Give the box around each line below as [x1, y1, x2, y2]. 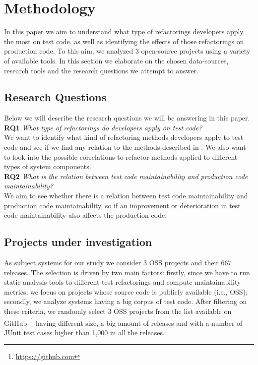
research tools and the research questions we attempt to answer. [4, 65, 198, 75]
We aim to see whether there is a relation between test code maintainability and [4, 190, 248, 201]
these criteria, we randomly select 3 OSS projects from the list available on [4, 306, 232, 316]
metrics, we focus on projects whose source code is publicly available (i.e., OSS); [4, 286, 248, 297]
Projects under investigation [4, 234, 152, 249]
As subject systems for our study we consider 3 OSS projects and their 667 [4, 257, 232, 268]
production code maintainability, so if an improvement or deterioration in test [4, 200, 241, 210]
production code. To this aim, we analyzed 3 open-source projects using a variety [4, 46, 251, 56]
